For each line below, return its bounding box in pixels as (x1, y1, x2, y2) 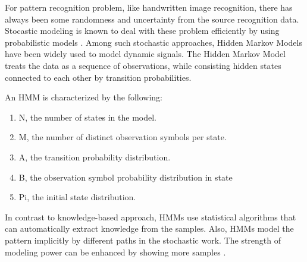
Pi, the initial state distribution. (18, 191, 136, 203)
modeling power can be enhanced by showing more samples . (5, 245, 226, 258)
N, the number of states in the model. (18, 111, 156, 123)
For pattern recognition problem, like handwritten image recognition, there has (5, 1, 293, 13)
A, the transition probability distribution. (18, 150, 171, 163)
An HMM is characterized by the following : (5, 91, 163, 103)
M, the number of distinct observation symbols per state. (18, 131, 227, 143)
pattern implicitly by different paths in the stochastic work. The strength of (5, 233, 281, 246)
